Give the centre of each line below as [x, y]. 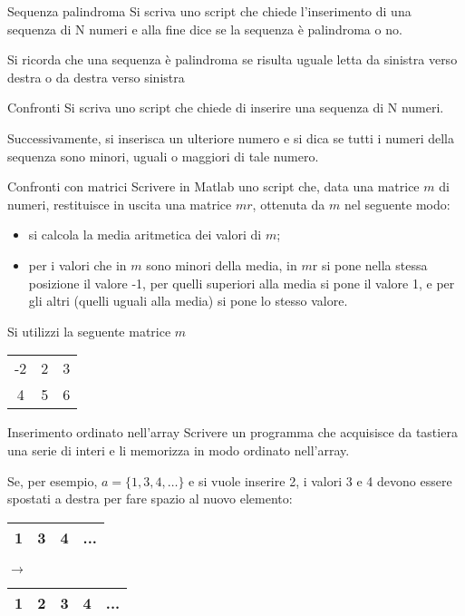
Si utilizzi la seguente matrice [89, 331]
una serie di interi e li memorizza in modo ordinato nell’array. [179, 450]
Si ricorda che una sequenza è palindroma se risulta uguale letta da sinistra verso [232, 59]
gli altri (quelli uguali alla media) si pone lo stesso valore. [188, 301]
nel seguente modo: [397, 204]
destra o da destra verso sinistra [96, 77]
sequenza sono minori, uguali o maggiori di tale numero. [163, 156]
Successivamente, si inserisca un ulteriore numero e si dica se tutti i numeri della [231, 137]
